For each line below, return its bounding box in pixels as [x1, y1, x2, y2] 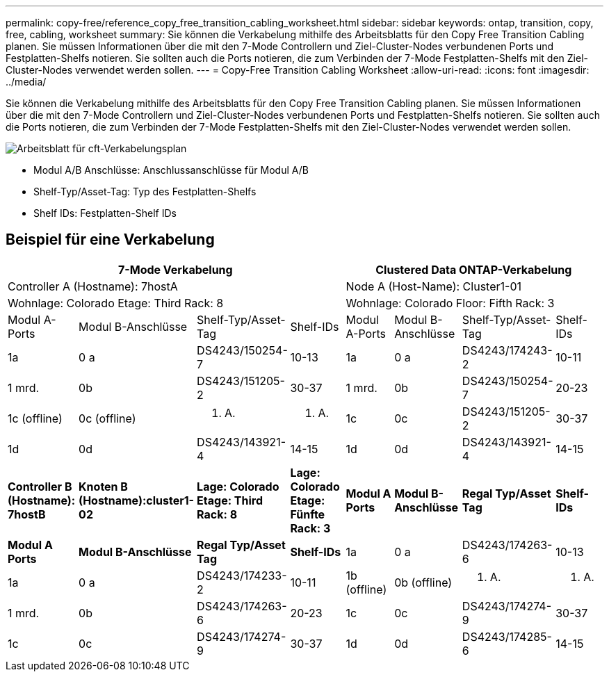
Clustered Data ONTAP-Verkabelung [375, 262, 572, 277]
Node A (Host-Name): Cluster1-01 [346, 279, 521, 293]
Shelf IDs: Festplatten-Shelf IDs [33, 207, 177, 219]
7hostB [8, 507, 46, 521]
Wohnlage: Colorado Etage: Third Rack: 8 [8, 295, 224, 310]
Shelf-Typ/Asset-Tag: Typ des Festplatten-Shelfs [33, 186, 257, 197]
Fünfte [290, 507, 325, 521]
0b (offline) [394, 575, 453, 589]
